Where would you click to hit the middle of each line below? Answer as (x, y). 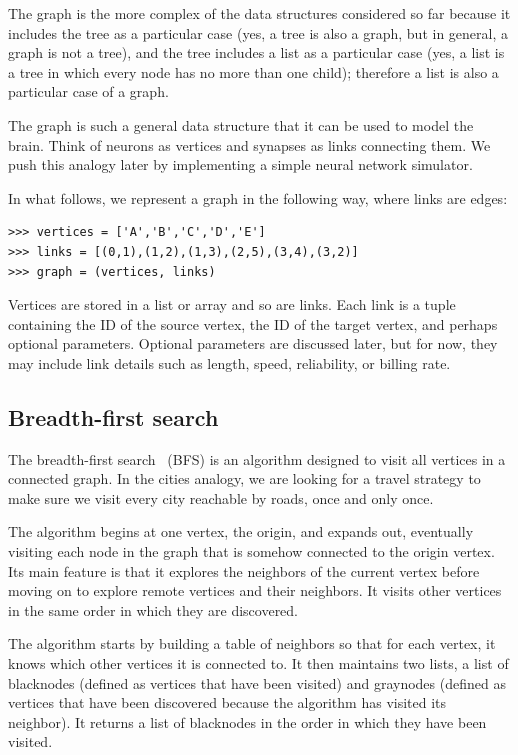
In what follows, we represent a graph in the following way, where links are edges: (258, 197)
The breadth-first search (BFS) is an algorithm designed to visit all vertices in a (257, 458)
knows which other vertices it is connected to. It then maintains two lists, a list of (258, 663)
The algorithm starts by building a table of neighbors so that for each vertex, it (252, 643)
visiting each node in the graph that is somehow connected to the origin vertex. (251, 551)
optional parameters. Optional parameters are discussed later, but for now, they (253, 343)
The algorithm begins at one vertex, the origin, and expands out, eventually (241, 531)
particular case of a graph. (88, 91)
